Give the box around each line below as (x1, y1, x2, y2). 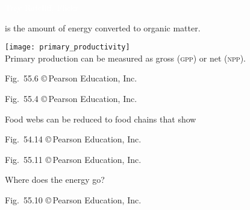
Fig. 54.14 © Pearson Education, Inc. (5, 133, 142, 145)
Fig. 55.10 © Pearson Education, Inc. (5, 194, 142, 206)
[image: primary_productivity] (5, 43, 130, 52)
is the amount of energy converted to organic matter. (5, 21, 201, 34)
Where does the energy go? (5, 173, 105, 186)
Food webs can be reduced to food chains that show (5, 112, 196, 125)
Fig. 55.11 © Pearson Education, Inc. (5, 153, 142, 165)
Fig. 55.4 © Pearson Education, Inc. (5, 92, 137, 105)
